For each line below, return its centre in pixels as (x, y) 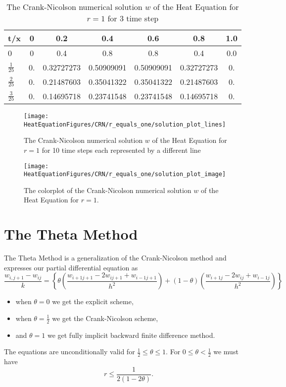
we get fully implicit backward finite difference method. (131, 335)
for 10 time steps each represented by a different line (121, 150)
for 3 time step (133, 18)
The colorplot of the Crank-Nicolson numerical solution (108, 190)
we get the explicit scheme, (93, 301)
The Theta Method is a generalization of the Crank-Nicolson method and (115, 258)
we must (226, 352)
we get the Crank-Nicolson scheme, (105, 318)
